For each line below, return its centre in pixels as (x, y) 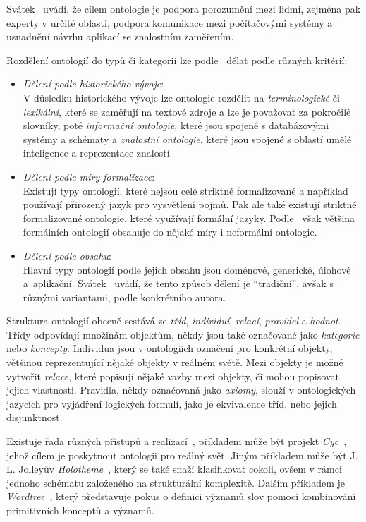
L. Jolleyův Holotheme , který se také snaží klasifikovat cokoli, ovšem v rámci (174, 469)
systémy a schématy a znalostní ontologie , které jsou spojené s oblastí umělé (187, 139)
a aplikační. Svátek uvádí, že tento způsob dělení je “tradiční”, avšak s (178, 283)
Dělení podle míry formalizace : (89, 176)
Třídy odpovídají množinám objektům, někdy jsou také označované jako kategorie (183, 334)
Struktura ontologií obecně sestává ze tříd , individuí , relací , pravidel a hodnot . (174, 321)
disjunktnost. (35, 417)
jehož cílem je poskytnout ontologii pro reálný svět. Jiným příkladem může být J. (182, 455)
